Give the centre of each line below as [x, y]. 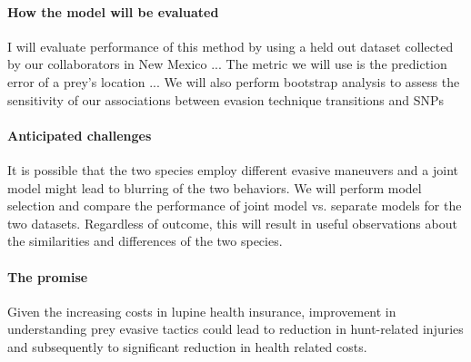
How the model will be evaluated [113, 11]
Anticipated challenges [80, 135]
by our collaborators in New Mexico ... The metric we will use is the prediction [227, 64]
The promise [48, 276]
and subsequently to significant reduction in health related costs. [187, 346]
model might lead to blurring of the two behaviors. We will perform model [215, 187]
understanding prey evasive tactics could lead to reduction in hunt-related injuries [235, 329]
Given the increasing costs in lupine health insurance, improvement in [202, 311]
